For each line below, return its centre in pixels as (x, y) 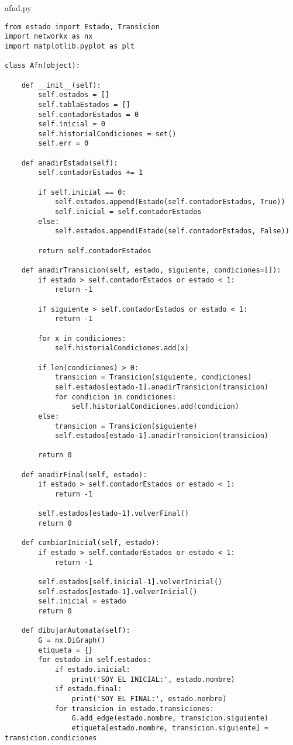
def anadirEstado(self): (70, 163)
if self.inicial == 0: (82, 192)
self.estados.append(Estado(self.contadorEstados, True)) (170, 202)
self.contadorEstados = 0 (89, 114)
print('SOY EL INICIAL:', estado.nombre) (153, 679)
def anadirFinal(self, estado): (84, 475)
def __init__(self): (61, 85)
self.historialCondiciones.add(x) (122, 348)
